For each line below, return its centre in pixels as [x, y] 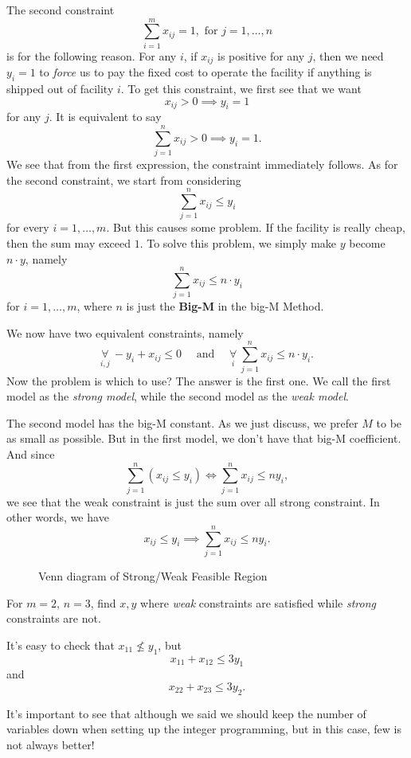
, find [103, 602]
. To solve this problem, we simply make [238, 242]
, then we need [348, 55]
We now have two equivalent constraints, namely [125, 332]
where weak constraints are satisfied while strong [258, 602]
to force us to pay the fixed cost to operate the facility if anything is [205, 72]
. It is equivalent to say [105, 117]
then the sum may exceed [68, 242]
